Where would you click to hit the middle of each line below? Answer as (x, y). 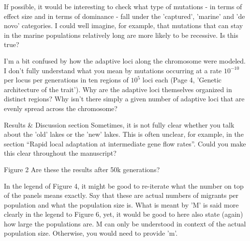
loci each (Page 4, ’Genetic (182, 80)
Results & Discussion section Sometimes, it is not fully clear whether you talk (119, 124)
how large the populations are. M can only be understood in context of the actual (125, 223)
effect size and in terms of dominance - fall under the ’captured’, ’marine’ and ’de (125, 16)
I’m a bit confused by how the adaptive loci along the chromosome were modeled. (125, 60)
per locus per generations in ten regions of (66, 80)
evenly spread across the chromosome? (61, 108)
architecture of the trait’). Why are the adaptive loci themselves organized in (118, 89)
